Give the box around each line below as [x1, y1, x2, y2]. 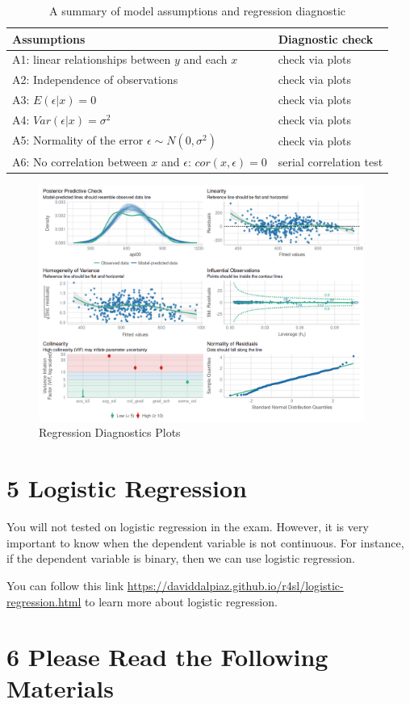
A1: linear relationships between [12, 51, 171, 68]
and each [183, 51, 228, 68]
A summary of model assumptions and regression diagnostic [49, 2, 346, 19]
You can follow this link [6, 576, 124, 593]
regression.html [6, 593, 82, 610]
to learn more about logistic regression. [85, 593, 278, 610]
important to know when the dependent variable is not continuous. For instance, [6, 534, 404, 551]
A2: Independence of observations [12, 71, 178, 88]
